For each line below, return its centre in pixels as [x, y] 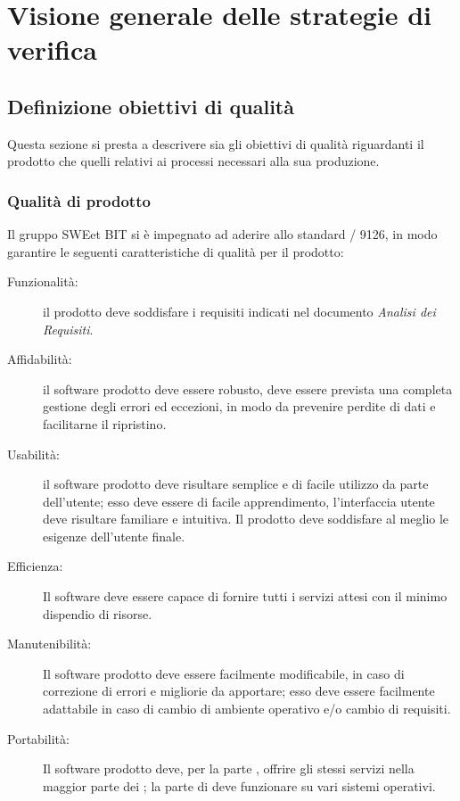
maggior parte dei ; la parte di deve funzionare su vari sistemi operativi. [239, 785]
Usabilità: [33, 454]
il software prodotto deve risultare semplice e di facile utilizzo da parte [236, 484]
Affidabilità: [40, 359]
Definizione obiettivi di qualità [151, 106]
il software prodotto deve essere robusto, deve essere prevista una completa [248, 388]
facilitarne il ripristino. [105, 423]
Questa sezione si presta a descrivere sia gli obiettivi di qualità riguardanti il [216, 143]
